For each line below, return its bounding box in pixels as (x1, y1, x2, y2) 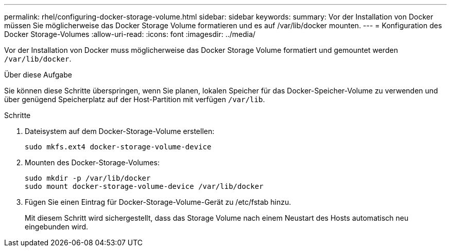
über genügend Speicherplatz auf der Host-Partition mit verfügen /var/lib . (4, 95, 265, 104)
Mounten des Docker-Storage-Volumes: (25, 158, 160, 167)
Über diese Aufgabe (4, 70, 72, 79)
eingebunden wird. (25, 222, 89, 231)
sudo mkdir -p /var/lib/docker (25, 174, 151, 182)
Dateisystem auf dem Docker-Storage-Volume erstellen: (25, 127, 215, 136)
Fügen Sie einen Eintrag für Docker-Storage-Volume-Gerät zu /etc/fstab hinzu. (25, 198, 291, 206)
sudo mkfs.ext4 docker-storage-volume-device (25, 143, 212, 151)
